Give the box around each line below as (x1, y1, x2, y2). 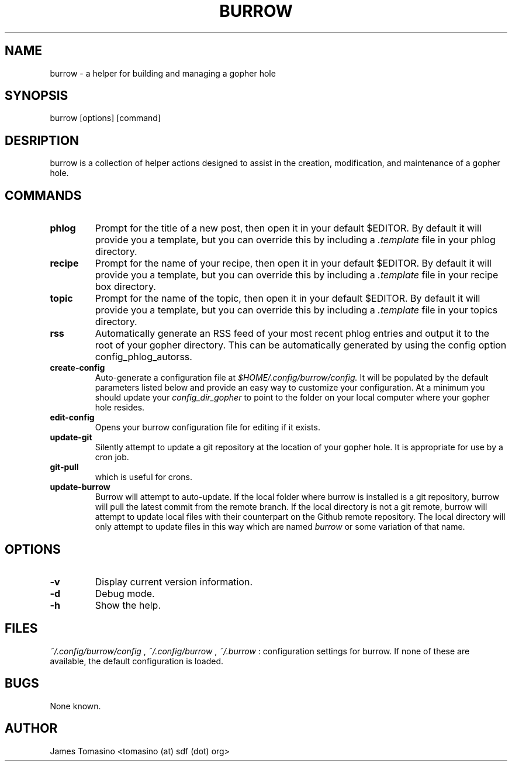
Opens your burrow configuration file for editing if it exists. (95, 422, 320, 433)
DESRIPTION (5, 133, 79, 148)
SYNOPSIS (5, 88, 68, 103)
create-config (50, 363, 105, 373)
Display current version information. (95, 575, 253, 588)
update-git (50, 432, 92, 443)
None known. (50, 701, 101, 711)
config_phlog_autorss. (95, 351, 192, 363)
